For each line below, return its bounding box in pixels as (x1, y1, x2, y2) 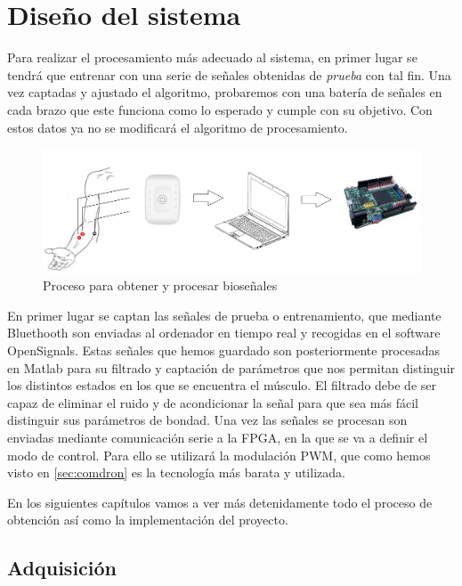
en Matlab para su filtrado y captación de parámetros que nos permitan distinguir (7, 358, 456, 377)
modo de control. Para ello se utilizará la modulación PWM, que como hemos (7, 445, 431, 464)
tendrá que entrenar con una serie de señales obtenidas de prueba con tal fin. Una (7, 65, 451, 84)
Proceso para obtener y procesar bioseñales (43, 276, 278, 295)
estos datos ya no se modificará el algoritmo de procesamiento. (7, 118, 348, 136)
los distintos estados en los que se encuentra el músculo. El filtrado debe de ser (7, 376, 437, 395)
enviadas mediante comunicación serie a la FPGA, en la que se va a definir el (7, 427, 428, 446)
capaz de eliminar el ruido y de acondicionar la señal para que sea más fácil (7, 393, 418, 411)
